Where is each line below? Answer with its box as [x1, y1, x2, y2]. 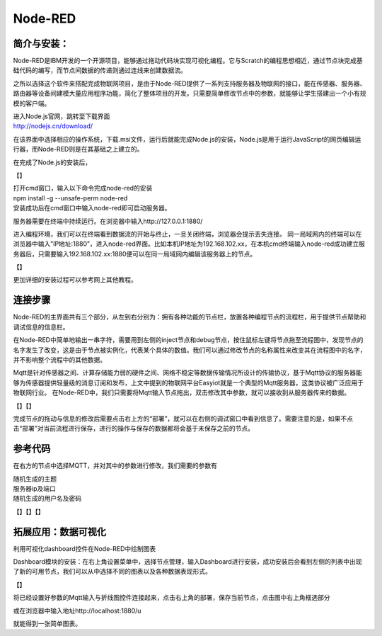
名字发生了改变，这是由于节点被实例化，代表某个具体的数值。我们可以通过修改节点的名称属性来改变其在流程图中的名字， [13, 346, 366, 354]
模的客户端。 [13, 99, 51, 108]
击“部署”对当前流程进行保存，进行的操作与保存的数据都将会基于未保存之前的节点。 [13, 424, 255, 433]
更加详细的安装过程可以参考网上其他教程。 [13, 276, 137, 284]
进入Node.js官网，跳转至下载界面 [13, 112, 110, 120]
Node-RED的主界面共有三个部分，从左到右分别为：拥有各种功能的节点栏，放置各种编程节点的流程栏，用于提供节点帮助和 [13, 312, 366, 322]
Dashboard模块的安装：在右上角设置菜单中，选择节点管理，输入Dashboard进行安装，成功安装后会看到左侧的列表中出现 [13, 557, 362, 566]
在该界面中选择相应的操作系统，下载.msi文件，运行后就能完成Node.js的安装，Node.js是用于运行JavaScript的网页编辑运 [13, 135, 361, 143]
